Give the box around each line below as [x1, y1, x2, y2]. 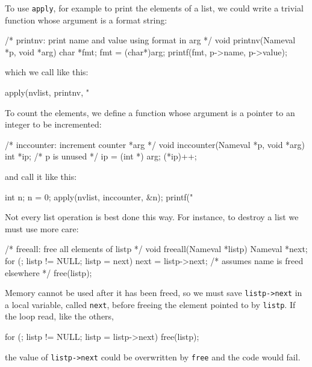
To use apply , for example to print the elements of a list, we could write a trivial [5, 2, 304, 14]
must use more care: [5, 222, 79, 235]
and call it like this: [5, 170, 77, 182]
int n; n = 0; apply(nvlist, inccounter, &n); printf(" [5, 190, 193, 203]
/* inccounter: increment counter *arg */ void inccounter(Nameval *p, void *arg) [5, 138, 305, 150]
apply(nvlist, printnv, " [5, 86, 89, 99]
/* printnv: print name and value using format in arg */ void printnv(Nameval [5, 34, 296, 46]
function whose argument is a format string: [5, 13, 167, 26]
